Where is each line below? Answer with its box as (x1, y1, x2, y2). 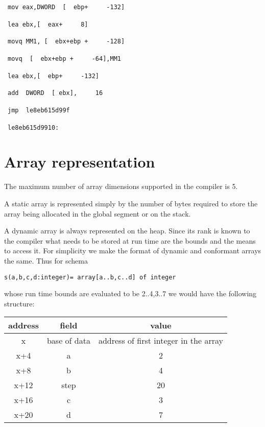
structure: (4, 298, 35, 309)
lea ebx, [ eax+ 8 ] (8, 20, 88, 28)
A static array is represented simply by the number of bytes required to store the (4, 198, 258, 208)
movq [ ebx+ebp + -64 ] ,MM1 (8, 55, 121, 62)
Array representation (4, 151, 155, 172)
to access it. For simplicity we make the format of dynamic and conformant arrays (4, 245, 261, 256)
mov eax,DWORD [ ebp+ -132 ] (8, 4, 125, 11)
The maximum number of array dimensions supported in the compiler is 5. (4, 181, 238, 192)
